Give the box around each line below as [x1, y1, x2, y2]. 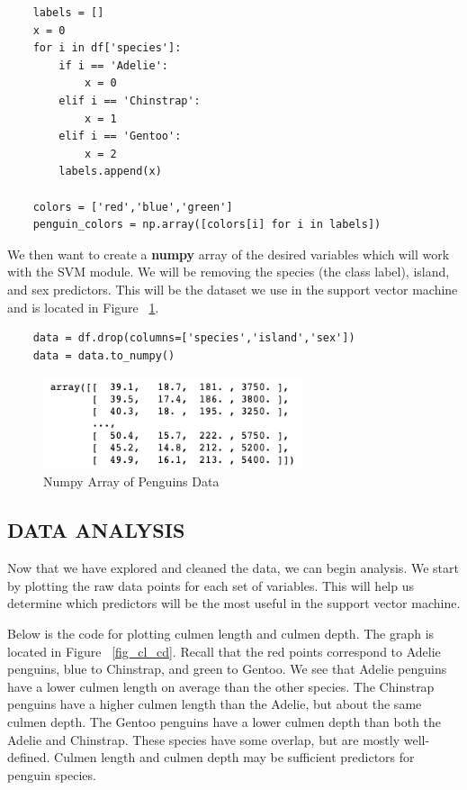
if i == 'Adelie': [58, 59, 168, 72]
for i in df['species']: [32, 41, 182, 55]
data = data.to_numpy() [32, 349, 175, 362]
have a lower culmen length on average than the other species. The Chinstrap [7, 676, 435, 695]
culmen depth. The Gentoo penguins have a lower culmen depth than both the [7, 712, 442, 731]
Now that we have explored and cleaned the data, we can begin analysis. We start [7, 558, 459, 577]
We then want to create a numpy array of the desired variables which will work [7, 244, 450, 263]
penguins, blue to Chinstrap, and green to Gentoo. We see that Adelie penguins [7, 659, 447, 678]
